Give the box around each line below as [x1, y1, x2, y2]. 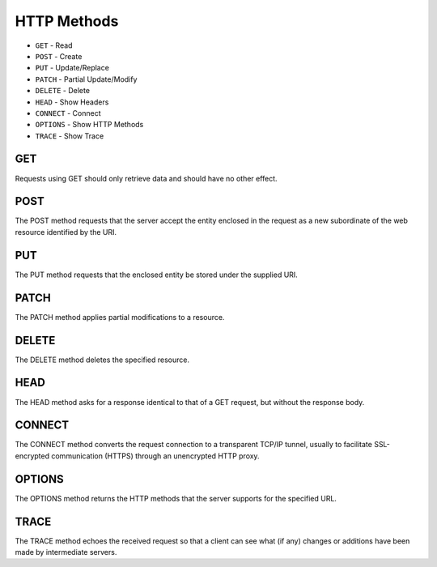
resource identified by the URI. [15, 227, 117, 237]
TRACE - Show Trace [35, 130, 104, 141]
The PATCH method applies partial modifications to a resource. [15, 312, 225, 322]
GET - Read [35, 40, 73, 50]
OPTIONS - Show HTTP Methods [35, 120, 144, 130]
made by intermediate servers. [15, 548, 117, 556]
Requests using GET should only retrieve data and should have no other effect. [15, 173, 278, 183]
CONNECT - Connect [35, 108, 101, 117]
